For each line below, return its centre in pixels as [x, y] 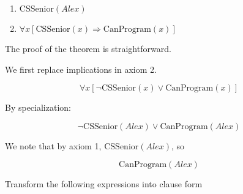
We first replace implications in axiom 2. [81, 69]
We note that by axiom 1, [53, 145]
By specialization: [38, 107]
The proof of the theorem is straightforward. [88, 48]
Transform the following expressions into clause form [104, 184]
